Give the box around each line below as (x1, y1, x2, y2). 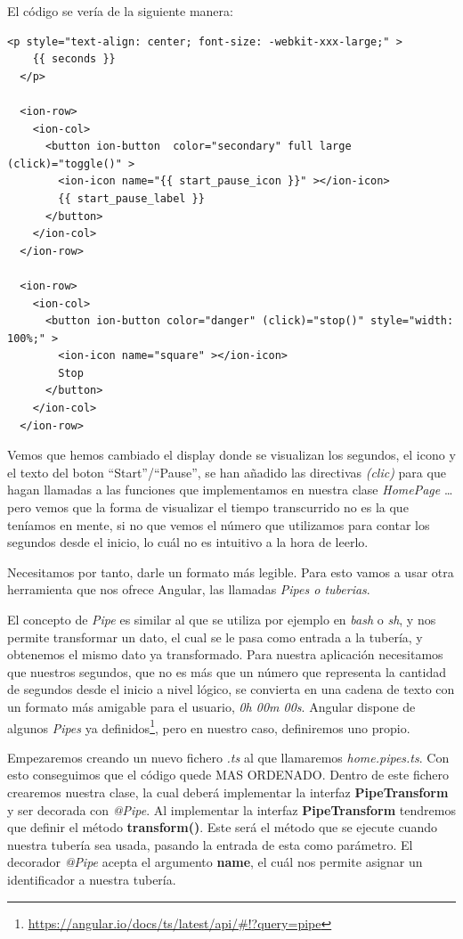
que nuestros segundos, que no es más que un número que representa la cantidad (7, 662, 446, 681)
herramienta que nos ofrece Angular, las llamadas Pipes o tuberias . (7, 580, 370, 599)
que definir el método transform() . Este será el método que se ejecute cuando (7, 818, 437, 837)
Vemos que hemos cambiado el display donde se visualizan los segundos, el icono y (7, 445, 456, 464)
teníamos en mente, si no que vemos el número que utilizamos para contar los (7, 515, 430, 534)
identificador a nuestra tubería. (7, 870, 176, 888)
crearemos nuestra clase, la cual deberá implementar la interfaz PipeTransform (7, 783, 449, 801)
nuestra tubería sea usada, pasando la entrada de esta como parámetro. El (7, 835, 413, 853)
